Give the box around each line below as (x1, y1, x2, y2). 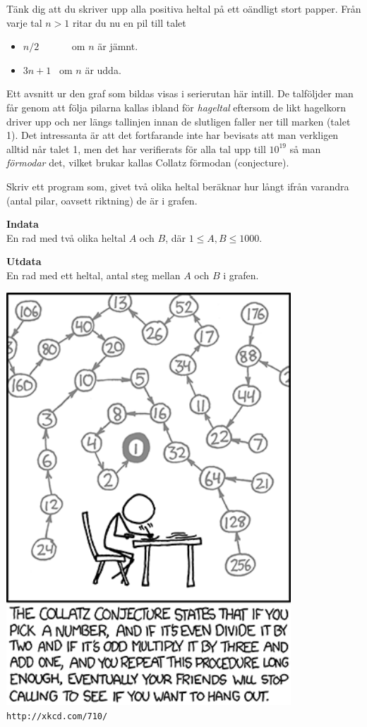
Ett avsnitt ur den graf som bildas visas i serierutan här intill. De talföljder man (6, 86, 354, 101)
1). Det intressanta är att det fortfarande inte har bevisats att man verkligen (6, 128, 339, 142)
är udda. (85, 62, 121, 77)
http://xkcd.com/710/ (6, 711, 108, 722)
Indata (6, 216, 39, 231)
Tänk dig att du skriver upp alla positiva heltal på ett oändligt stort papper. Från (6, 1, 361, 16)
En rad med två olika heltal (6, 230, 126, 245)
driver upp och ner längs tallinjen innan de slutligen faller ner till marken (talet (6, 114, 351, 128)
